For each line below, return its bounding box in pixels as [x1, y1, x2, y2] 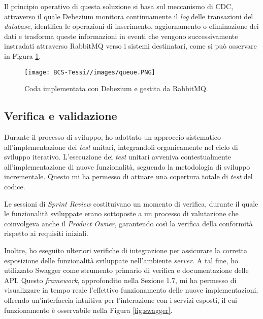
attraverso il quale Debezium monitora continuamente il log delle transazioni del [4, 11, 253, 21]
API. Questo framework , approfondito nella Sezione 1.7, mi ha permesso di [4, 274, 237, 285]
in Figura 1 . [4, 50, 41, 61]
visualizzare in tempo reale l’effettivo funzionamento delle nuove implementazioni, [4, 285, 258, 295]
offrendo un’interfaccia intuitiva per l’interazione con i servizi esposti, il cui [4, 294, 237, 305]
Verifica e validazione [4, 108, 117, 124]
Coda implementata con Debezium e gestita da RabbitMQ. [24, 83, 208, 94]
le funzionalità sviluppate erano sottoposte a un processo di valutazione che [4, 208, 239, 219]
